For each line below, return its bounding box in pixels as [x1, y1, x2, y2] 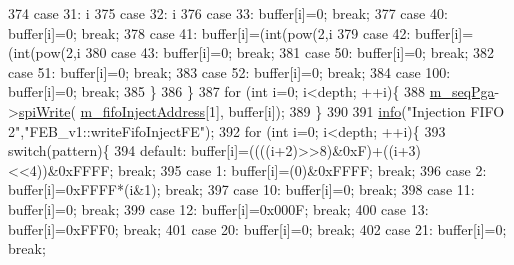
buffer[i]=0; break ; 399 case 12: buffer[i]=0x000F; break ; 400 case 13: [8, 198, 429, 219]
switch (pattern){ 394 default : [8, 140, 187, 161]
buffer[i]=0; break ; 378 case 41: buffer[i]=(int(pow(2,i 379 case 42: [8, 22, 411, 43]
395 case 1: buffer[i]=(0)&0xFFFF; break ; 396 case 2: [160, 159, 487, 180]
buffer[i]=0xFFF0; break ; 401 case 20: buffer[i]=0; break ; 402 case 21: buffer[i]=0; [8, 218, 507, 239]
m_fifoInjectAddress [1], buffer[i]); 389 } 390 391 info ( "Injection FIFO [80, 100, 505, 121]
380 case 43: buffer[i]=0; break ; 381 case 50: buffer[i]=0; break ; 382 [85, 42, 495, 63]
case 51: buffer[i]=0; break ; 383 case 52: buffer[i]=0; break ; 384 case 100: [8, 61, 451, 82]
